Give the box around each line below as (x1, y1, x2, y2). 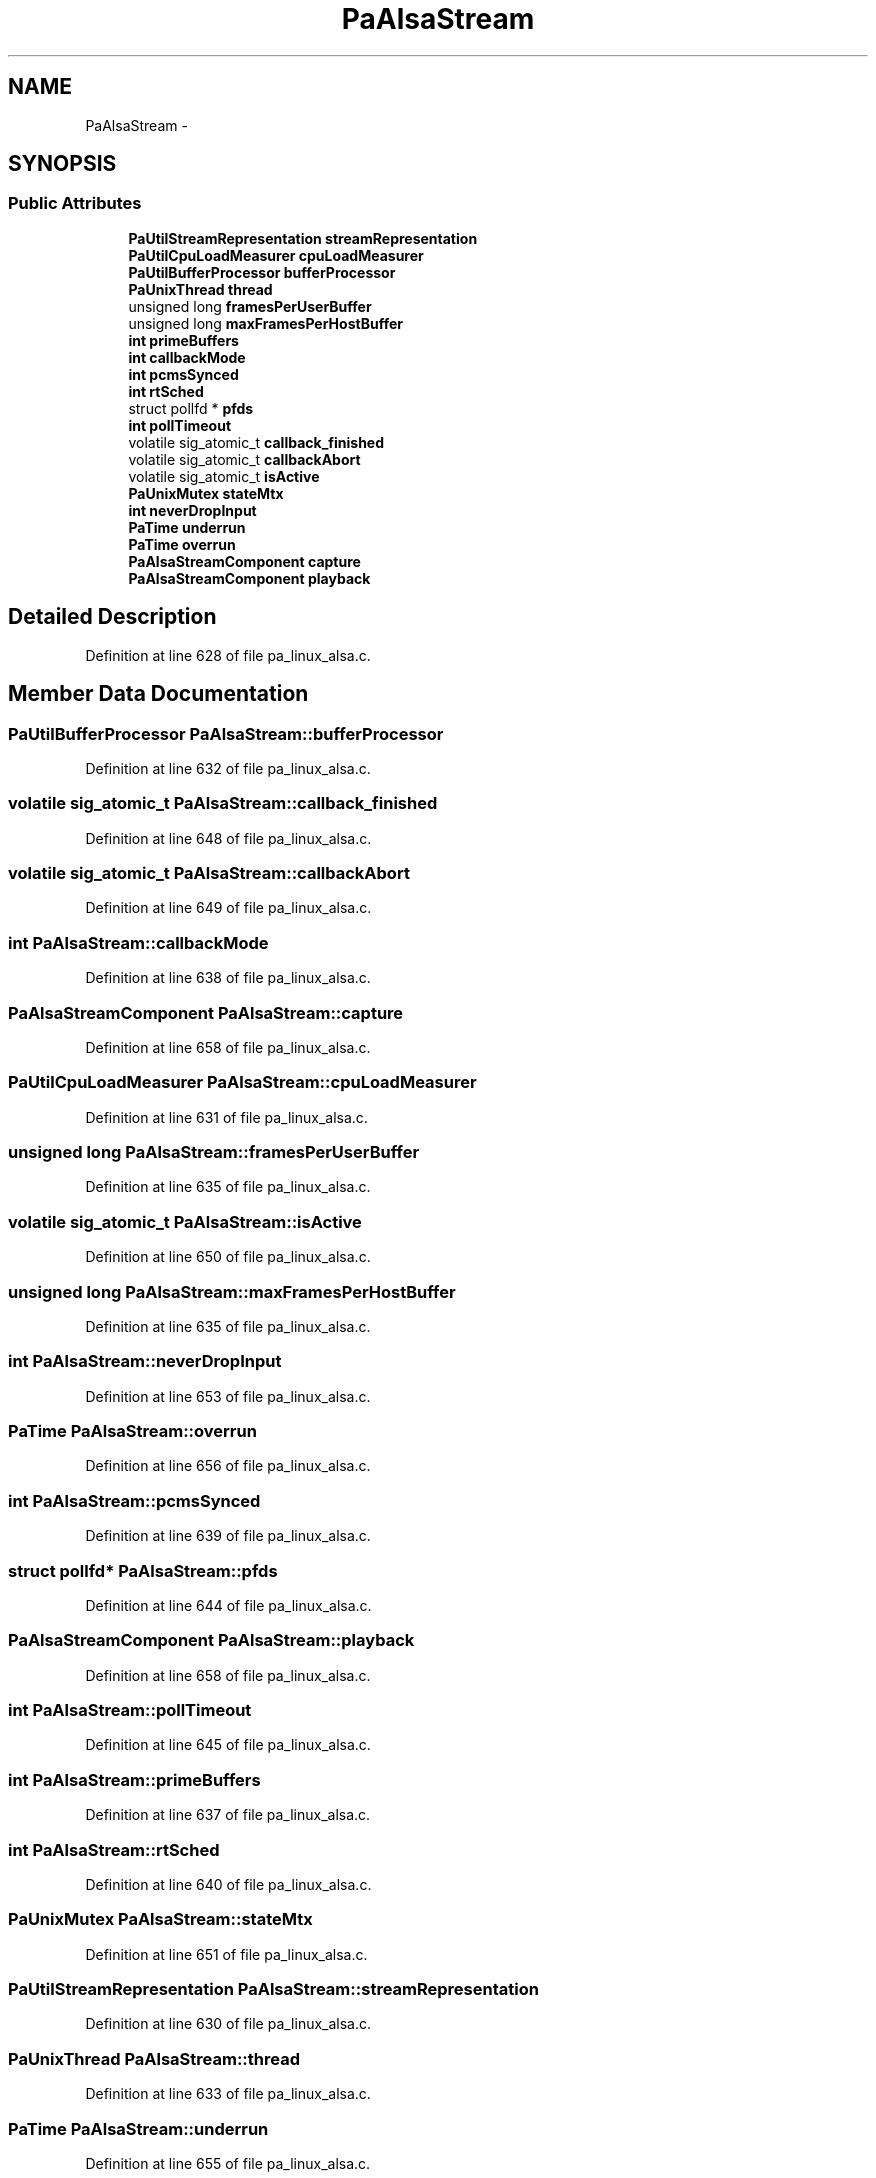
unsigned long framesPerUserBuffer (128, 297, 372, 315)
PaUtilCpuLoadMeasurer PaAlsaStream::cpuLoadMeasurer (8, 1072, 477, 1093)
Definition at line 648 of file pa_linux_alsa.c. (85, 829, 372, 847)
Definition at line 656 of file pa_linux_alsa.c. (85, 1457, 371, 1475)
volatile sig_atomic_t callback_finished (128, 433, 385, 451)
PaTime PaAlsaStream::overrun (8, 1421, 257, 1441)
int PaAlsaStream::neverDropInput (8, 1351, 282, 1372)
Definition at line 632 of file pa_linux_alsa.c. (85, 759, 371, 777)
